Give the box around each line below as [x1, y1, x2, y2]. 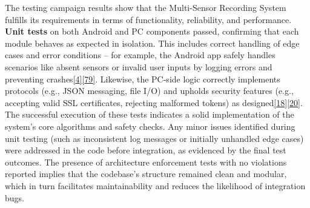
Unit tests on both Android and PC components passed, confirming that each [5, 25, 299, 38]
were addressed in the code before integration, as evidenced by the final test [5, 144, 286, 156]
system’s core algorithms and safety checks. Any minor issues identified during [5, 119, 295, 132]
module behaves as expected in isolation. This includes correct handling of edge [5, 36, 300, 49]
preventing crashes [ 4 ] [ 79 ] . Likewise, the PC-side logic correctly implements [5, 72, 280, 85]
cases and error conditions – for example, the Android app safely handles [5, 49, 275, 61]
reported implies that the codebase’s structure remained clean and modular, [5, 167, 287, 180]
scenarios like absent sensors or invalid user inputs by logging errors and [5, 60, 272, 73]
